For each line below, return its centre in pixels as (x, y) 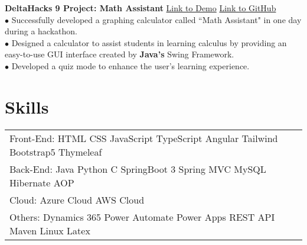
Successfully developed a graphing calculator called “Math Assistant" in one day (156, 19)
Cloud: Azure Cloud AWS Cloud (77, 199)
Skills (27, 106)
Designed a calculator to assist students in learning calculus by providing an (149, 42)
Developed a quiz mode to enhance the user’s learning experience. (130, 65)
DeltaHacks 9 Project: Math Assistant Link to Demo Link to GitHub (141, 8)
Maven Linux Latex (50, 230)
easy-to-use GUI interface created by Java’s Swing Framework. (120, 54)
